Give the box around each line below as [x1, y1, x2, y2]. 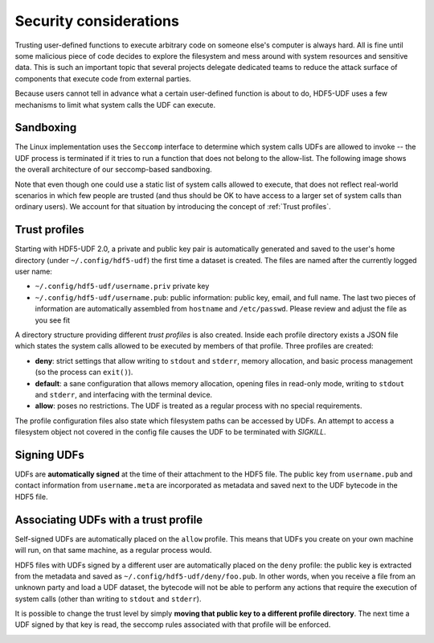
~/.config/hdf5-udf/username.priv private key [35, 282, 210, 291]
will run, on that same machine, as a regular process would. [14, 546, 212, 555]
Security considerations [14, 12, 180, 30]
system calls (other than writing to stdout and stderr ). [14, 594, 202, 604]
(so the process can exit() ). [35, 367, 133, 377]
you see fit [35, 315, 71, 325]
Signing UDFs [14, 447, 84, 462]
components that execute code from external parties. [14, 73, 192, 84]
